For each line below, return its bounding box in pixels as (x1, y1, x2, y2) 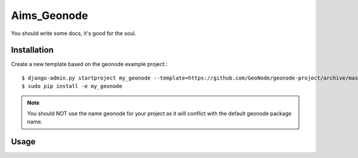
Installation (11, 45, 54, 55)
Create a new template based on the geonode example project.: (11, 61, 168, 68)
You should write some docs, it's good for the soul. (11, 30, 137, 37)
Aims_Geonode (11, 9, 88, 22)
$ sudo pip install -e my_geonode (21, 83, 122, 90)
